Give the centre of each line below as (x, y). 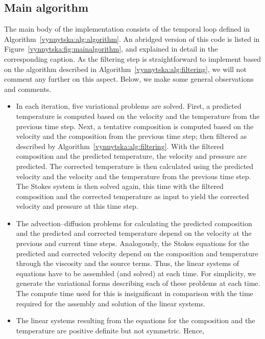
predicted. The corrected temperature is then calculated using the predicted (135, 166)
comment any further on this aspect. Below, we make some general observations (129, 79)
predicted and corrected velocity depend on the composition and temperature (137, 253)
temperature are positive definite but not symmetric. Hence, (110, 330)
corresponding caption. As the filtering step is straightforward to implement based (133, 58)
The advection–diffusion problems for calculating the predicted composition (134, 223)
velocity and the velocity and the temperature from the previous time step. (134, 176)
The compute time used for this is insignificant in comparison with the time (135, 293)
